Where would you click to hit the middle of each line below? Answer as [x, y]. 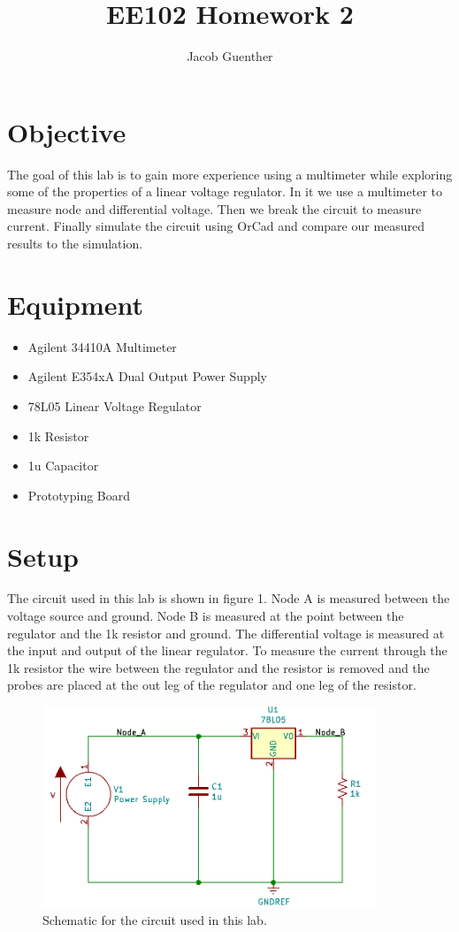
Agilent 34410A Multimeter [102, 346]
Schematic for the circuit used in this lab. [155, 919]
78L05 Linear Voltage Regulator [115, 405]
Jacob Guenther [230, 56]
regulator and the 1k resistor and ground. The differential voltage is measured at [226, 633]
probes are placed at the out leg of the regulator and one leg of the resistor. [212, 685]
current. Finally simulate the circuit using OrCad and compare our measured [216, 226]
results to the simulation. [75, 244]
